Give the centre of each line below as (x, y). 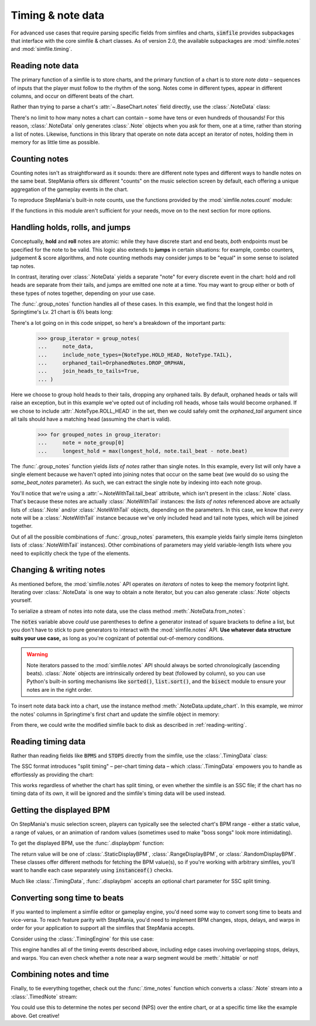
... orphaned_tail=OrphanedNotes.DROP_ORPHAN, (112, 363)
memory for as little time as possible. (55, 142)
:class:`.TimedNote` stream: (44, 996)
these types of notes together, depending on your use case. (83, 293)
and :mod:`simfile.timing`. (42, 49)
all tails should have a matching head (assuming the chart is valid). (91, 419)
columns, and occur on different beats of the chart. (72, 96)
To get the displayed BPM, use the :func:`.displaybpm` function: (87, 843)
